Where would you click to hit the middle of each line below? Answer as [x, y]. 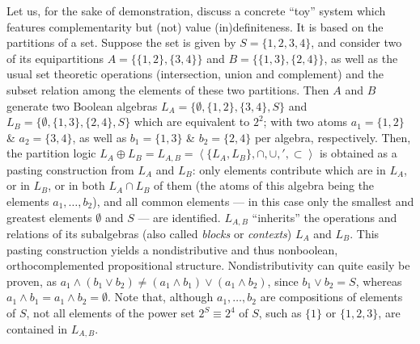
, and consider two [356, 42]
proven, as [32, 281]
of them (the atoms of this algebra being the [264, 185]
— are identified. [179, 217]
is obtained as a [358, 153]
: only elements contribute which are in [289, 169]
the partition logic [51, 153]
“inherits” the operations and [325, 217]
